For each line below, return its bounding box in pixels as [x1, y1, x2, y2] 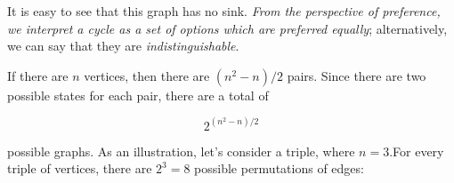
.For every [389, 141, 444, 160]
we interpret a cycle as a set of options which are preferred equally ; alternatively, [7, 19, 448, 37]
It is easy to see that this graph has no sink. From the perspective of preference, [7, 2, 441, 20]
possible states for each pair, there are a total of [7, 85, 269, 104]
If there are [7, 66, 69, 84]
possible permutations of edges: [194, 159, 364, 178]
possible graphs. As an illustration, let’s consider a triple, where [7, 141, 355, 160]
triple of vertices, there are [7, 159, 152, 178]
